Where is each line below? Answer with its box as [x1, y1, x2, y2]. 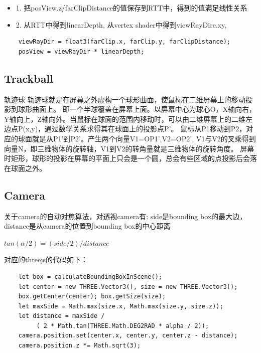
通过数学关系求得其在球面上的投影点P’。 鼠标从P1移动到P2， [45, 123, 246, 134]
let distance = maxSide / [18, 312, 105, 320]
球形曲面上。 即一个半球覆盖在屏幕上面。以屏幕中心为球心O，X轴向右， [18, 104, 256, 114]
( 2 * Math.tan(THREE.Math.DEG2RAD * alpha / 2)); [36, 322, 209, 329]
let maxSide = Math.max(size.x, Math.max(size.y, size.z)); [18, 302, 223, 310]
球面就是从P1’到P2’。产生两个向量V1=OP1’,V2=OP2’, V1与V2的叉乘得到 [18, 133, 256, 143]
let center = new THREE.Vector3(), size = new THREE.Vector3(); [18, 283, 238, 290]
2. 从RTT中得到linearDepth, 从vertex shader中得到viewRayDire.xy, [16, 19, 227, 30]
